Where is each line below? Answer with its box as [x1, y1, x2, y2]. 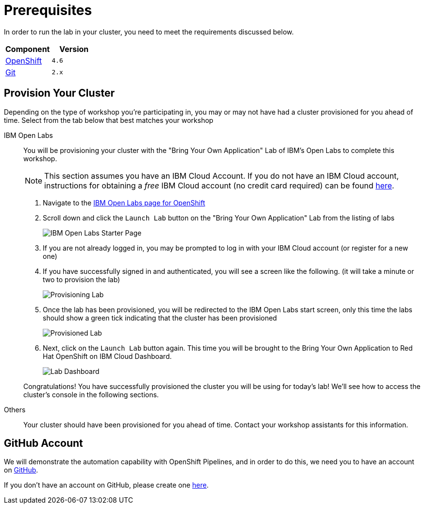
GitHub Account [4, 437, 83, 450]
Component [5, 44, 50, 54]
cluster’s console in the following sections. [23, 390, 159, 399]
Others [4, 405, 26, 414]
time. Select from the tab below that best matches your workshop [4, 116, 214, 124]
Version [59, 44, 89, 54]
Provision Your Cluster [4, 87, 115, 100]
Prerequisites [4, 2, 92, 18]
